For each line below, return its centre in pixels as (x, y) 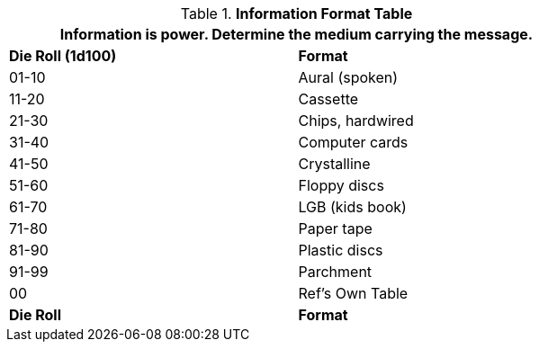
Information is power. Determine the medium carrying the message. (296, 34)
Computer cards (353, 142)
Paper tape (335, 228)
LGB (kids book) (352, 207)
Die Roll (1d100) (63, 56)
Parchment (335, 272)
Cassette (328, 99)
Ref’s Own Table (353, 293)
